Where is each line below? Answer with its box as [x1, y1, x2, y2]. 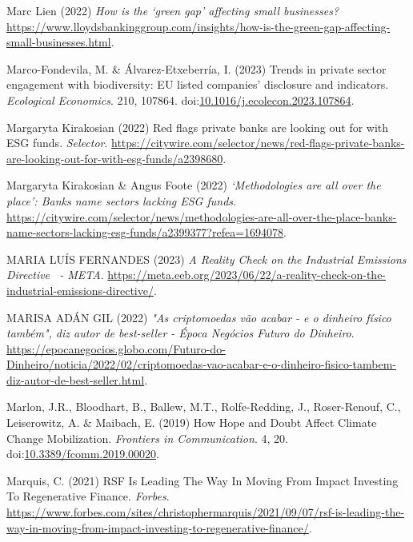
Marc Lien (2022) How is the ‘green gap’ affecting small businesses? [6, 2, 339, 18]
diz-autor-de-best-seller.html [6, 371, 145, 388]
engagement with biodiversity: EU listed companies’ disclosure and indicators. [6, 76, 389, 93]
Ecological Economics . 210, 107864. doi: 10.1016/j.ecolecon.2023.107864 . [6, 91, 355, 108]
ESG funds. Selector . [6, 134, 108, 151]
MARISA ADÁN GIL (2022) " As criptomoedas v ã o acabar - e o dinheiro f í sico [6, 309, 391, 325]
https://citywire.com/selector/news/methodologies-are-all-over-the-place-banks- [6, 208, 397, 225]
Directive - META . [6, 266, 104, 283]
